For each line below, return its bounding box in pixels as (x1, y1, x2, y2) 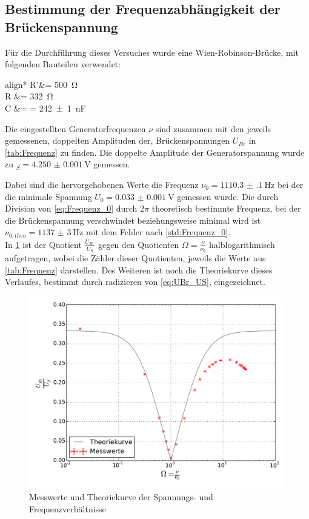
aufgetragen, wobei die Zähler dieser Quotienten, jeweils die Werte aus (5, 252, 266, 264)
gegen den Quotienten (98, 238, 179, 250)
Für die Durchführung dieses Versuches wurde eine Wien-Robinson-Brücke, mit (5, 45, 299, 58)
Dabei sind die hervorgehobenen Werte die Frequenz (5, 178, 199, 190)
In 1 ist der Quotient (5, 238, 82, 250)
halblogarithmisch (209, 238, 275, 250)
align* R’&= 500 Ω (5, 78, 78, 90)
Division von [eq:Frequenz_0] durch (5, 202, 138, 215)
